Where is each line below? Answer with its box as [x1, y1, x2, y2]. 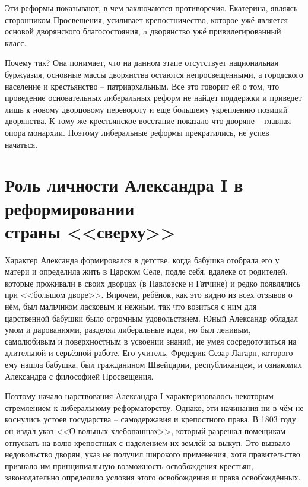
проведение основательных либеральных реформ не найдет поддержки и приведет [5, 91, 302, 104]
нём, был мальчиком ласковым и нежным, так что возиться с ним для [5, 300, 257, 312]
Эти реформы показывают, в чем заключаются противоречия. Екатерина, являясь [5, 2, 298, 14]
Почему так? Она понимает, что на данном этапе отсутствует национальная [5, 56, 278, 69]
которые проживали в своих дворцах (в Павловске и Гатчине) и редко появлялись [5, 276, 300, 289]
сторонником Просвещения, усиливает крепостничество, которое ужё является [5, 13, 288, 26]
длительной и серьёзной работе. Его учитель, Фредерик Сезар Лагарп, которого [5, 346, 293, 359]
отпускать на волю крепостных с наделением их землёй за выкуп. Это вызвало [5, 436, 290, 448]
